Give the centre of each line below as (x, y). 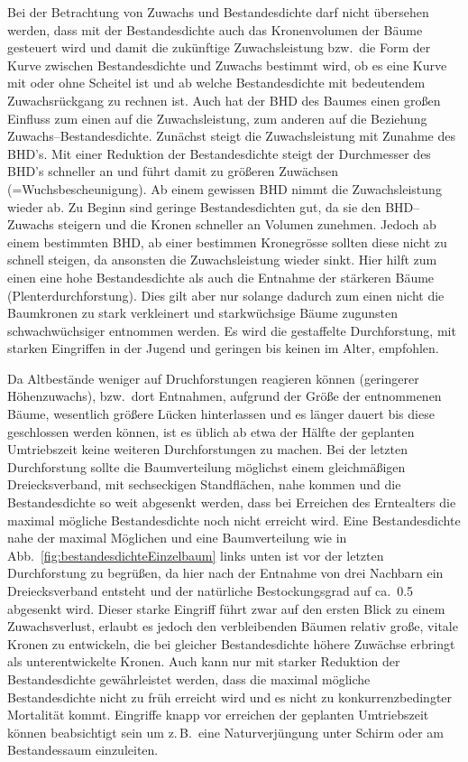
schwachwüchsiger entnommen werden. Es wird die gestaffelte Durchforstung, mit (232, 330)
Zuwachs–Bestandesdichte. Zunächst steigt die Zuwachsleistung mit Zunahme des (231, 136)
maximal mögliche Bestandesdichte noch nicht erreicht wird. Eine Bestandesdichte (234, 520)
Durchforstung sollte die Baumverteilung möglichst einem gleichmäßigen (206, 466)
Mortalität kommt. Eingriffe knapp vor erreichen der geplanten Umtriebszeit (218, 715)
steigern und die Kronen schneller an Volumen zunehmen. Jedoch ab (247, 224)
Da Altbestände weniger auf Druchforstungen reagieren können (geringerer (213, 378)
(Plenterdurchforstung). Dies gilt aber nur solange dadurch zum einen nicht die (226, 295)
